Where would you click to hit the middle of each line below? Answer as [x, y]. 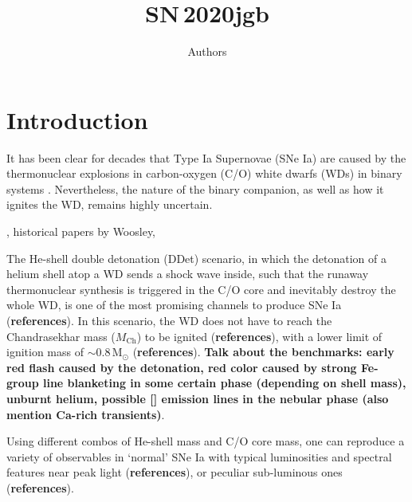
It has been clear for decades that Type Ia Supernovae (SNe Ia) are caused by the [206, 157]
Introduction [77, 119]
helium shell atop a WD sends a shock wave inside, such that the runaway [188, 274]
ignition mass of [45, 352]
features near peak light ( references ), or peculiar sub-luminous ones [175, 472]
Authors [207, 51]
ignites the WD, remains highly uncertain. [110, 204]
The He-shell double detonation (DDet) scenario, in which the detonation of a [196, 258]
